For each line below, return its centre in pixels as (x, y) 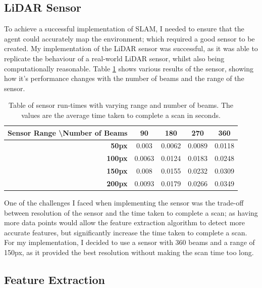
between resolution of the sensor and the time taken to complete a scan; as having (131, 212)
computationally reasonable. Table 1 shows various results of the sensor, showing (129, 68)
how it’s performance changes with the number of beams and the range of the (124, 78)
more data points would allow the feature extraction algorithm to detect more (125, 222)
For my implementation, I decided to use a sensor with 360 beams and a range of (129, 242)
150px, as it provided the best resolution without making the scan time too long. (129, 252)
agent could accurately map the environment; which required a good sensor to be (129, 38)
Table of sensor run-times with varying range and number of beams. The (121, 105)
